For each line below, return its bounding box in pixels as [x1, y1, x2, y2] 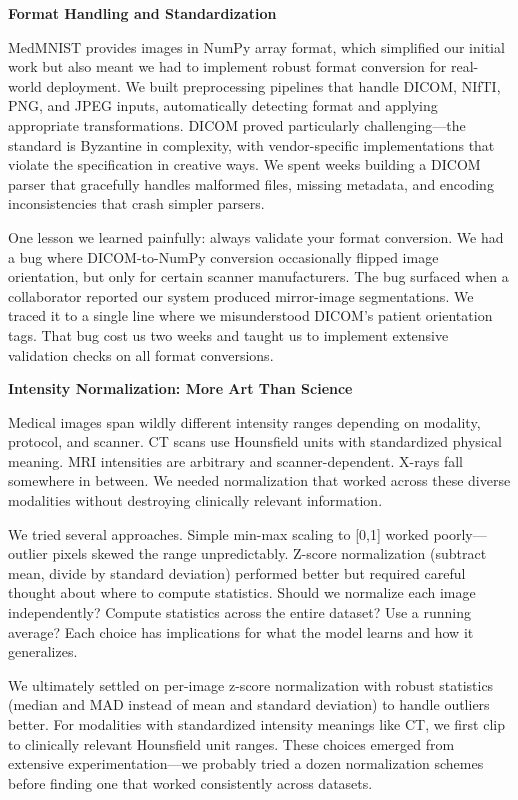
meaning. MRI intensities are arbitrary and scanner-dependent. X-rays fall [8, 450, 463, 471]
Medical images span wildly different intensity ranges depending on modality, [8, 411, 481, 432]
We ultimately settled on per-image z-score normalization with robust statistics [8, 674, 494, 695]
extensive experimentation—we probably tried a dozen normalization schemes [8, 753, 484, 774]
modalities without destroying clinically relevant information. [8, 490, 383, 511]
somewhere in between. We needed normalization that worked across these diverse [8, 470, 511, 491]
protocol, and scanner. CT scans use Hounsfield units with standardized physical [8, 431, 502, 452]
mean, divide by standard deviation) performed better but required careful [8, 562, 466, 583]
